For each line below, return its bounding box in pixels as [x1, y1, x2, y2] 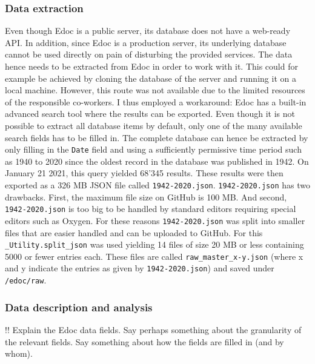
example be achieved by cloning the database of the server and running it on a [5, 71, 296, 84]
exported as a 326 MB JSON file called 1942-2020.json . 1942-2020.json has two [5, 179, 310, 191]
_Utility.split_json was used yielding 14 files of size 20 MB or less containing [5, 238, 304, 251]
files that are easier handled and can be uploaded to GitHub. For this [5, 226, 263, 239]
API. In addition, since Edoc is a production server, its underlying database [5, 36, 287, 48]
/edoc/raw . [5, 274, 47, 286]
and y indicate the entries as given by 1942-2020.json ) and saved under [5, 262, 274, 274]
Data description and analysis [5, 299, 153, 314]
